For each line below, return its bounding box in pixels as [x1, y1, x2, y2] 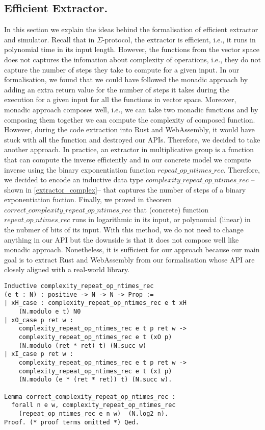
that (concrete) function [134, 204, 208, 214]
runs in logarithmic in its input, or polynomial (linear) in [72, 214, 251, 225]
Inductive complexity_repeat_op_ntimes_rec [4, 282, 154, 290]
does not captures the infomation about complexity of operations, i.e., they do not [4, 54, 261, 64]
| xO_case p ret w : [4, 316, 74, 324]
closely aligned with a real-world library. [4, 264, 130, 275]
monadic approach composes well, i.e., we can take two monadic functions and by [4, 104, 258, 114]
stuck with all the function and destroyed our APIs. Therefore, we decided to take [4, 134, 260, 145]
